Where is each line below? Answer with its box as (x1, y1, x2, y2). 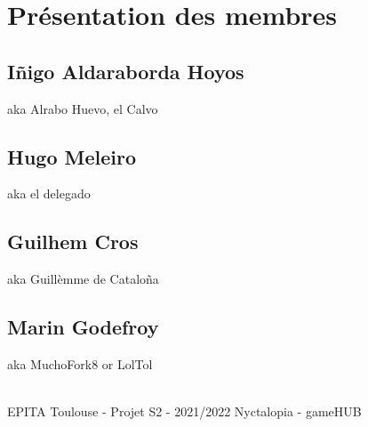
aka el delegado (7, 184, 91, 203)
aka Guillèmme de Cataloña (7, 270, 159, 288)
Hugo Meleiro (7, 142, 137, 170)
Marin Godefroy (7, 313, 159, 341)
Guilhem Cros (7, 228, 139, 255)
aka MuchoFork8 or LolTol (7, 354, 153, 373)
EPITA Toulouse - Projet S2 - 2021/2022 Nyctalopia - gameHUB (7, 402, 362, 421)
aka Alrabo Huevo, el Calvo (7, 99, 158, 117)
